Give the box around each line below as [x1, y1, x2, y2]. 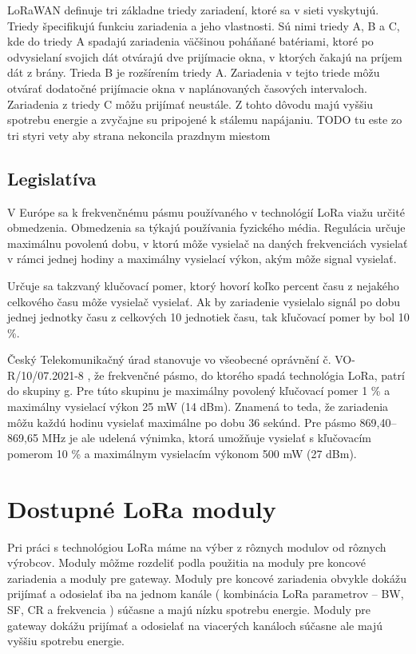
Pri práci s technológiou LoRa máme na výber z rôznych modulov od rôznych [7, 538, 386, 555]
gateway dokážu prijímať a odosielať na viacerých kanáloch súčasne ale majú [7, 616, 383, 633]
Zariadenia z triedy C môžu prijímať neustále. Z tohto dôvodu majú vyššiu [7, 95, 374, 112]
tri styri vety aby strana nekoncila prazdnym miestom [7, 126, 271, 143]
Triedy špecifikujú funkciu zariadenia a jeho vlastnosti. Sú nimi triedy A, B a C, [7, 17, 400, 34]
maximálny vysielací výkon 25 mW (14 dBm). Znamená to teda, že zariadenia [7, 398, 389, 415]
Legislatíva [7, 165, 97, 190]
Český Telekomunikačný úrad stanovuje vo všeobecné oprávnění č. [7, 351, 331, 368]
